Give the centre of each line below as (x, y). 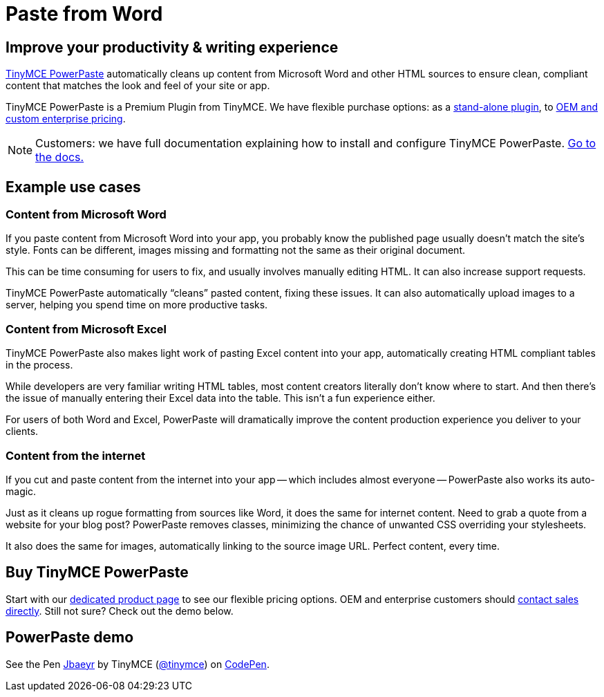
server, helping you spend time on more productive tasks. (137, 305)
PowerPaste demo (70, 638)
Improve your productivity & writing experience (172, 47)
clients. (22, 431)
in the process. (39, 365)
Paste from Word (84, 14)
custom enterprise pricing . (66, 119)
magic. (21, 491)
